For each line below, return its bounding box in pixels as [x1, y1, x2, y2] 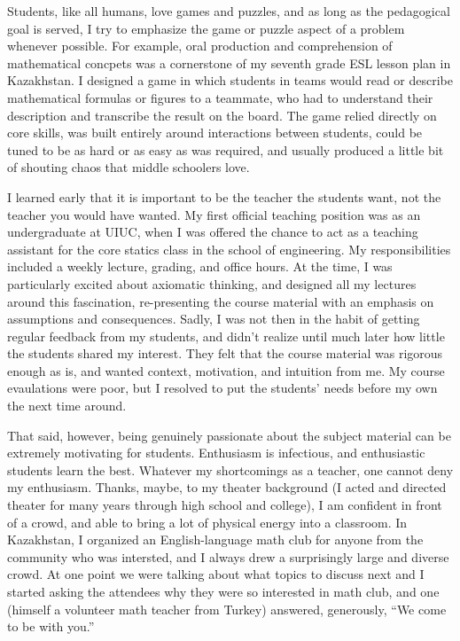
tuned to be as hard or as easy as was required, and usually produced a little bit [7, 140, 444, 159]
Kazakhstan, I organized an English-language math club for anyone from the [7, 530, 424, 549]
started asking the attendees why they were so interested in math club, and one [7, 582, 440, 600]
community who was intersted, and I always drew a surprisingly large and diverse [7, 547, 449, 566]
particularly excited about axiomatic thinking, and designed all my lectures [7, 274, 417, 293]
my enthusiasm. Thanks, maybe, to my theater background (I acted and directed [7, 478, 447, 496]
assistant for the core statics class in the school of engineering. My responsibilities [7, 239, 451, 258]
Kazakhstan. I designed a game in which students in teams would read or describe [7, 71, 453, 90]
